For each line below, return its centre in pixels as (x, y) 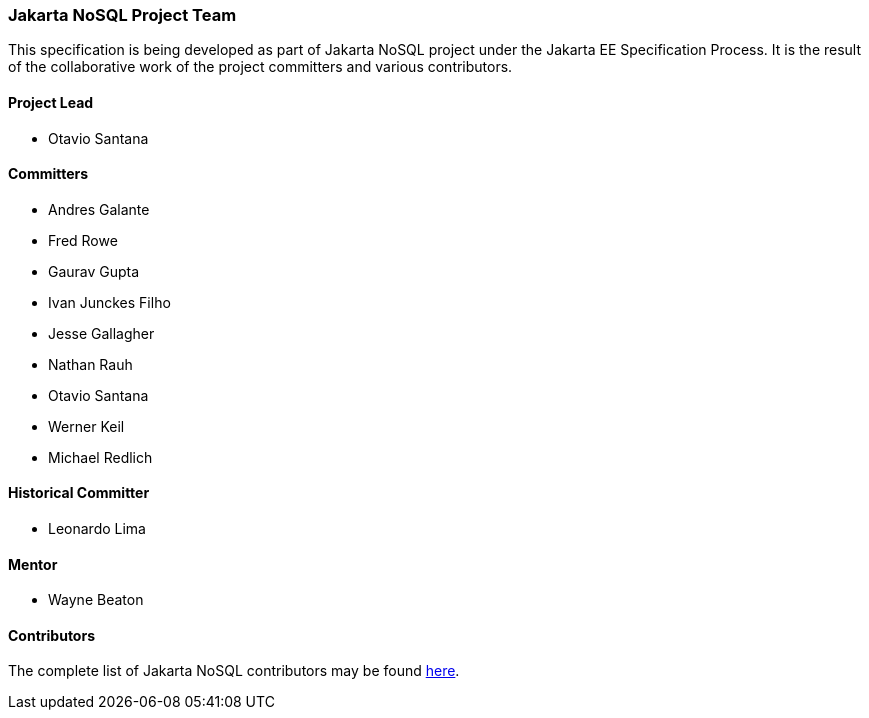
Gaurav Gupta (94, 271)
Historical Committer (79, 493)
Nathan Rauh (90, 364)
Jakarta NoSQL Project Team (122, 15)
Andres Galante (99, 209)
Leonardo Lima (97, 529)
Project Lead (51, 102)
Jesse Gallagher (101, 333)
